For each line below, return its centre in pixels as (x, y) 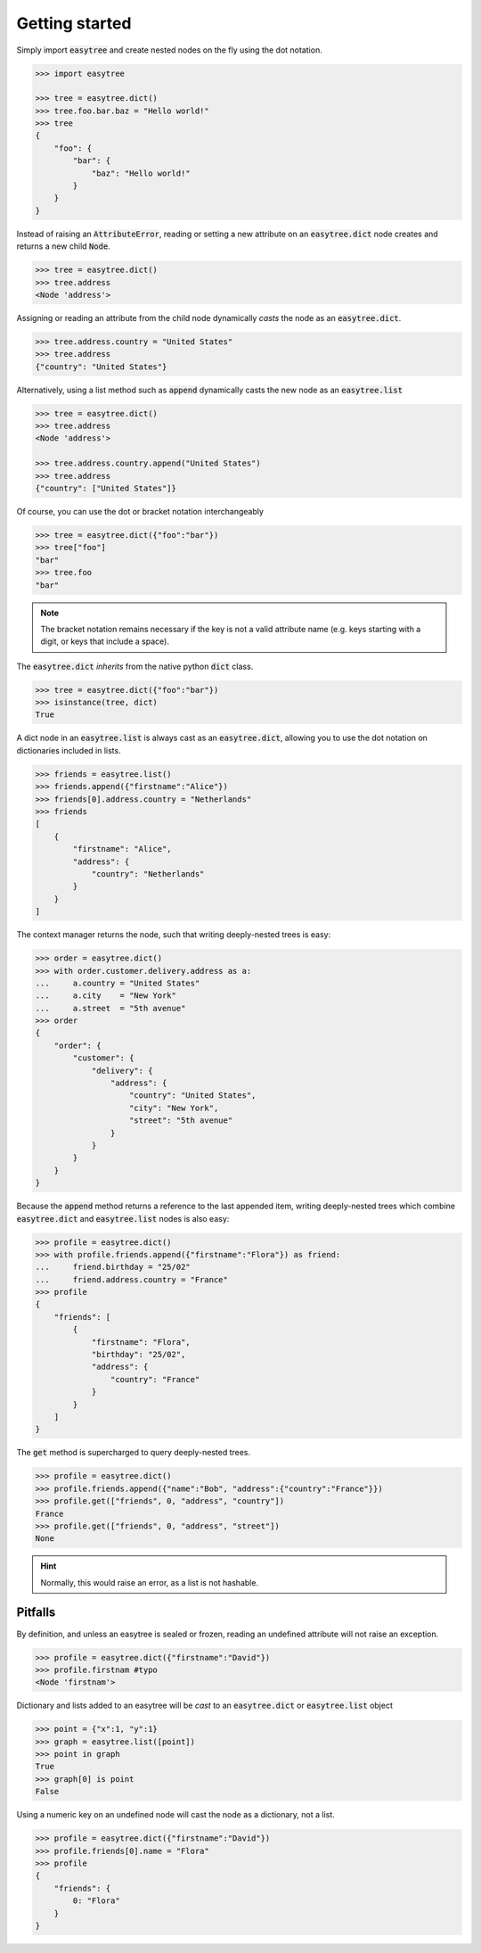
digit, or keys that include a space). (105, 641)
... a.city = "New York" (106, 996)
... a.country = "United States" (118, 983)
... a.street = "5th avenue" (110, 1008)
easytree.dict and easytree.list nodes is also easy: (123, 1218)
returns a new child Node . (63, 246)
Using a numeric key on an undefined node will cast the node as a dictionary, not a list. (176, 1815)
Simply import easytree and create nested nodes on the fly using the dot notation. (169, 50)
